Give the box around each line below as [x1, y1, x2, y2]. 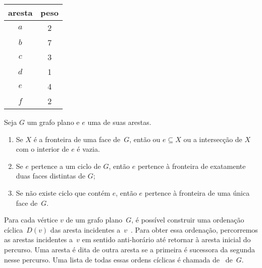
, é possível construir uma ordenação [131, 214, 244, 225]
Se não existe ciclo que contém [16, 187, 111, 198]
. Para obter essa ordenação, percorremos [130, 224, 258, 235]
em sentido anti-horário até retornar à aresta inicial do [82, 234, 251, 245]
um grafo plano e [27, 117, 80, 127]
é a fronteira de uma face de [33, 133, 121, 144]
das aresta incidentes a [50, 224, 121, 235]
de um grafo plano [66, 214, 123, 225]
